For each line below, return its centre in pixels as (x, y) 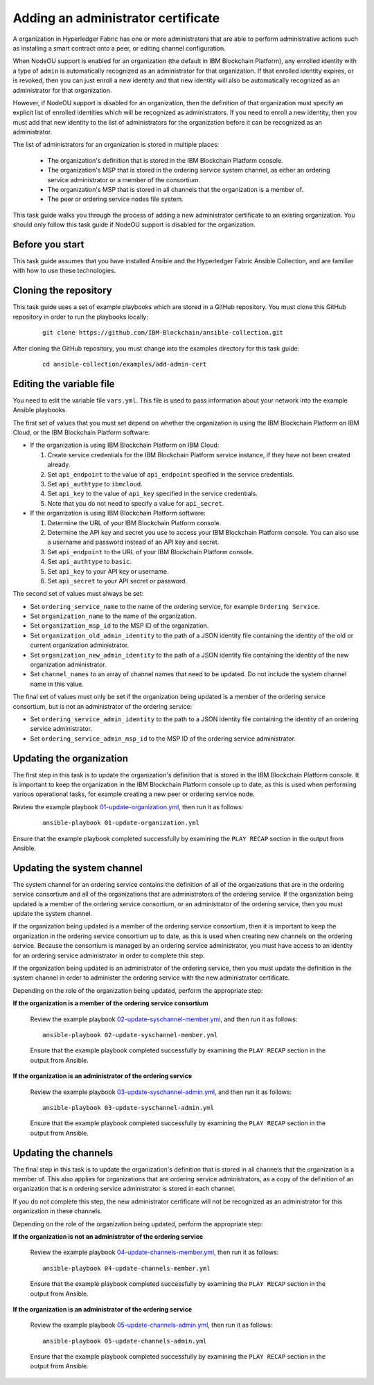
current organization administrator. (80, 645)
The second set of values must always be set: (78, 594)
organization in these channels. (57, 1211)
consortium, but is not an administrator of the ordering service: (103, 706)
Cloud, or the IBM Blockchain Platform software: (81, 432)
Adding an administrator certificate (116, 18)
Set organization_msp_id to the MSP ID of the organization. (119, 626)
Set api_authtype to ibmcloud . (95, 484)
